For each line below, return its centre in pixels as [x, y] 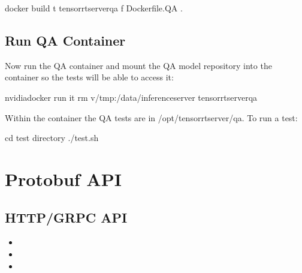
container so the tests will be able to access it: [89, 77]
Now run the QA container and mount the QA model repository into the [138, 65]
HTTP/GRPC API [66, 217]
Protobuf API [63, 178]
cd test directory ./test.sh [52, 138]
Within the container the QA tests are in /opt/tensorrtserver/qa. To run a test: [151, 117]
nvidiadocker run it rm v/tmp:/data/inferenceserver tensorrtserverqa [131, 97]
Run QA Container [65, 40]
